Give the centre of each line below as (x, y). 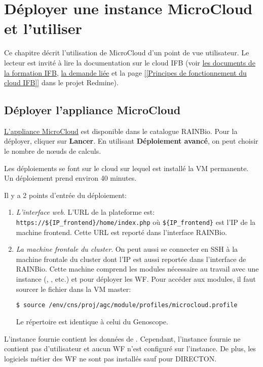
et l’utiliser (43, 28)
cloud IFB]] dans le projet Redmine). (61, 82)
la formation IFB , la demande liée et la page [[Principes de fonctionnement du (125, 72)
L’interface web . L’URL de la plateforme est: (85, 212)
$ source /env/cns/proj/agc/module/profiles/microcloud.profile (127, 305)
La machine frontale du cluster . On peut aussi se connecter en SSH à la (127, 249)
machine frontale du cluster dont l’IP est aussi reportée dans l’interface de (131, 259)
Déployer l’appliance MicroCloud (92, 110)
